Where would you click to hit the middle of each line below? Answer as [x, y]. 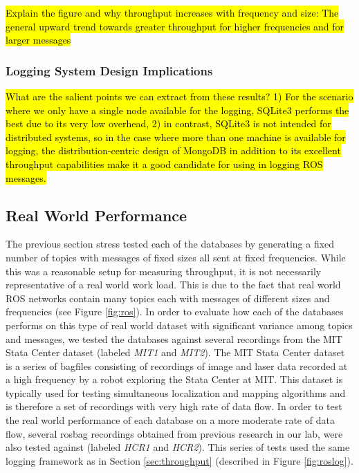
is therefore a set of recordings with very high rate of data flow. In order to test [174, 406]
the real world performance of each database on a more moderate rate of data [170, 420]
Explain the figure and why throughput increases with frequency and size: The [172, 12]
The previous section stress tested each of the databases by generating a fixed [170, 244]
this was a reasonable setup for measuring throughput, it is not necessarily [164, 271]
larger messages [38, 40]
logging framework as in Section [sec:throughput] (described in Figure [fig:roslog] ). [179, 460]
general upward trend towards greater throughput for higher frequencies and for [175, 26]
